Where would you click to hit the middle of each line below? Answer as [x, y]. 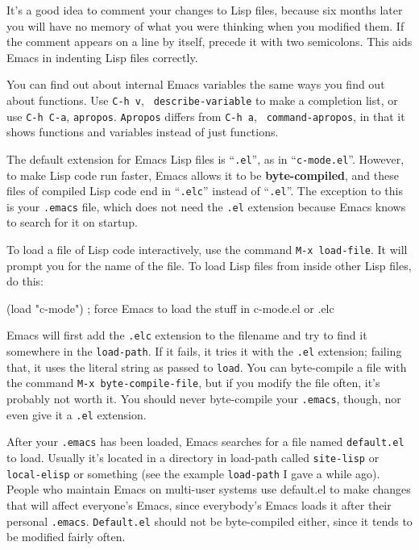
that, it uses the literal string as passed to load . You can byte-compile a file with [207, 367]
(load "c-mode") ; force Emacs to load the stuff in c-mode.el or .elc [170, 308]
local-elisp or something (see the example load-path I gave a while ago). [193, 473]
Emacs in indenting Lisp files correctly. [102, 57]
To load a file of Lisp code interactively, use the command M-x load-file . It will [207, 250]
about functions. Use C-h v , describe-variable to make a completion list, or [202, 100]
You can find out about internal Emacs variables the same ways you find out [196, 84]
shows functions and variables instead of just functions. [143, 132]
